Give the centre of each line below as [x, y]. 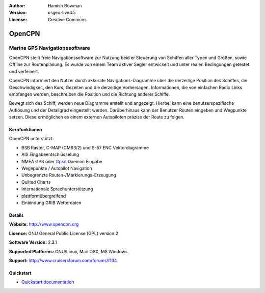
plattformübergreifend [44, 196]
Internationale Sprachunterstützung [57, 189]
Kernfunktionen [26, 130]
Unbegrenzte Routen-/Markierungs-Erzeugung [69, 175]
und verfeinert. [24, 71]
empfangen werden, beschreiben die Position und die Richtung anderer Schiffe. [90, 94]
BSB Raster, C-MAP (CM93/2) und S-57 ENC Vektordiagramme [85, 147]
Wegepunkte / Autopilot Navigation [57, 168]
